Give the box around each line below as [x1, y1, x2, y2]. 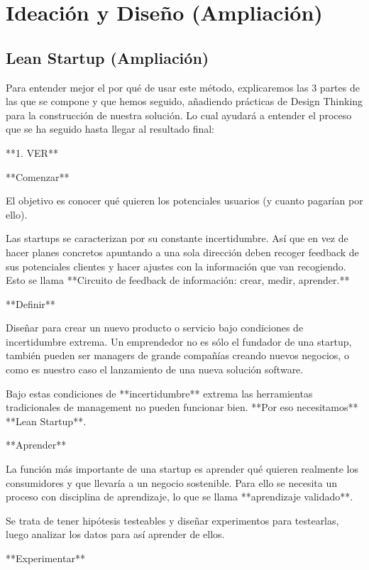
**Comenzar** [6, 169, 70, 184]
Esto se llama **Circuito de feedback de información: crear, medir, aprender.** [6, 273, 350, 287]
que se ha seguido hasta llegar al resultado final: [6, 121, 214, 136]
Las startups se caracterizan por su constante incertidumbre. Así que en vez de [6, 231, 348, 246]
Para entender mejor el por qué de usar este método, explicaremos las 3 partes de [6, 80, 360, 94]
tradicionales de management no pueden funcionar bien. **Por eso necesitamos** [6, 400, 358, 415]
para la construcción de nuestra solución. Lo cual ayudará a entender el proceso [6, 107, 352, 122]
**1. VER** [6, 145, 58, 160]
